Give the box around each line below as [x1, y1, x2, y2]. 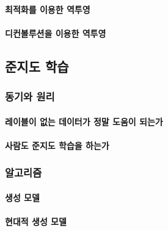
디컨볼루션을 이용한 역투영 [5, 26, 106, 39]
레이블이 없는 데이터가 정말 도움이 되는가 [5, 115, 163, 127]
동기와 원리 [5, 89, 55, 104]
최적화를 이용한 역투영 [5, 2, 90, 15]
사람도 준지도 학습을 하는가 [5, 138, 109, 151]
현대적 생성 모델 [5, 215, 67, 227]
